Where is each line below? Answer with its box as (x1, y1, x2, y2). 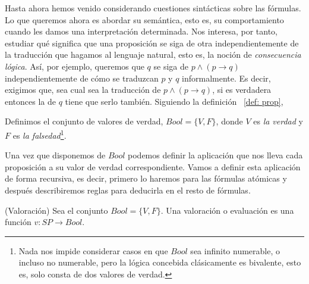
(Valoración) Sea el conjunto (5, 204, 108, 216)
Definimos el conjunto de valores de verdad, (5, 115, 163, 127)
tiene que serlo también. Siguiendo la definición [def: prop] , (65, 95, 283, 107)
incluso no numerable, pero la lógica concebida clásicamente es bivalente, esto (18, 256, 301, 269)
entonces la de (5, 95, 56, 107)
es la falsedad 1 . (12, 127, 67, 141)
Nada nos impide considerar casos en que (18, 244, 168, 257)
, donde (216, 115, 243, 127)
